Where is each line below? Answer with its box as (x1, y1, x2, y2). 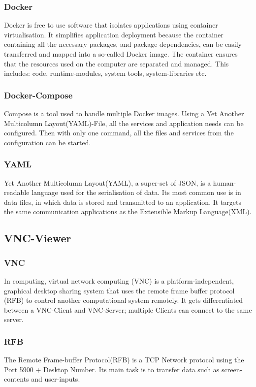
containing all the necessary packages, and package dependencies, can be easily (4, 39, 242, 49)
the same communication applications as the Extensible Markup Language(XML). (4, 206, 252, 217)
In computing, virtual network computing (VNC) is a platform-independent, (4, 275, 234, 286)
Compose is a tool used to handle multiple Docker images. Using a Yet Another (4, 108, 244, 118)
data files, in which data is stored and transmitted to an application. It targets (4, 196, 241, 207)
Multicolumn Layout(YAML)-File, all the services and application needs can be (4, 118, 244, 128)
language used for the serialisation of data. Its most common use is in (32, 187, 241, 197)
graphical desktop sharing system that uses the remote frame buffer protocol (4, 285, 235, 295)
